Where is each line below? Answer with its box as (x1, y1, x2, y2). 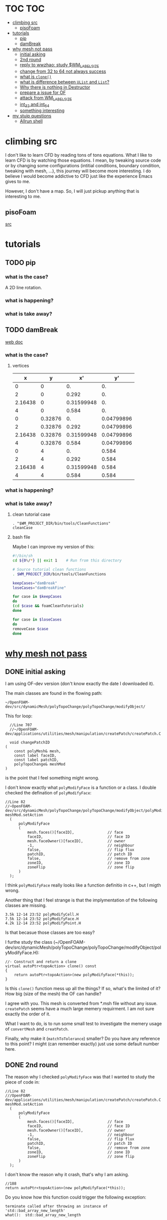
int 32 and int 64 (19, 101, 50, 109)
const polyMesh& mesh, (14, 749, 61, 754)
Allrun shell (19, 118, 43, 124)
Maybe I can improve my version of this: (12, 544, 95, 550)
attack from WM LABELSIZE (19, 95, 72, 102)
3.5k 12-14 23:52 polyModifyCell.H (5, 912, 79, 917)
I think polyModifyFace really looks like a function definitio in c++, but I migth (5, 882, 161, 888)
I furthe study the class (5, 939, 53, 945)
